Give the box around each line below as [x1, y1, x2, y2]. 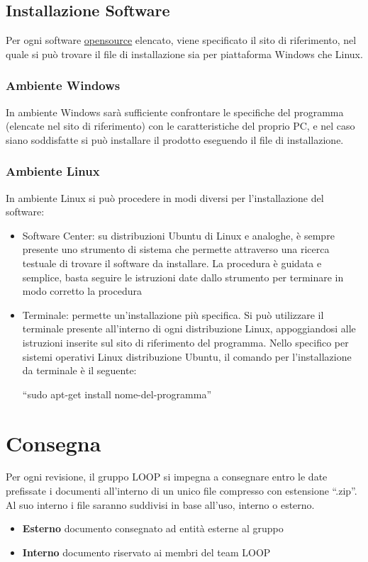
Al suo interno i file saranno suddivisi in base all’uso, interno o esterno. [6, 497, 315, 512]
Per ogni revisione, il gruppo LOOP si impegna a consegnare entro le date [6, 469, 328, 484]
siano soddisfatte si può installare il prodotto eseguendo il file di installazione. [6, 132, 344, 147]
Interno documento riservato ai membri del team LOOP [22, 544, 271, 559]
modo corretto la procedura [22, 283, 142, 298]
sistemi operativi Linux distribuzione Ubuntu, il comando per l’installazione [22, 349, 352, 364]
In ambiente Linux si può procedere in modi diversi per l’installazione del [6, 190, 324, 205]
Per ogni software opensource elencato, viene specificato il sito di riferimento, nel [6, 33, 357, 47]
